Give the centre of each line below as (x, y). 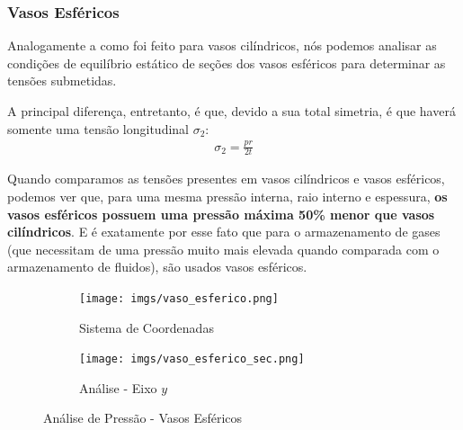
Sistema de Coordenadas (147, 327)
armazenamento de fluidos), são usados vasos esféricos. (157, 267)
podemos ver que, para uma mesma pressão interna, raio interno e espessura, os (227, 196)
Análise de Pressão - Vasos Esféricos (143, 418)
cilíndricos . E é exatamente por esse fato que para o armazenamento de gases (224, 232)
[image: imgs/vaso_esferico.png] (179, 298)
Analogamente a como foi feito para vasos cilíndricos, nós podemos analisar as (222, 45)
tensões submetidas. (62, 81)
